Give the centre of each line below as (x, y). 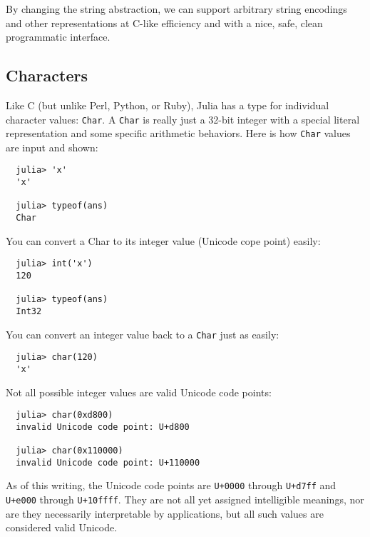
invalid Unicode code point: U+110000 (108, 462)
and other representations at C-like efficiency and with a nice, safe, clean (164, 22)
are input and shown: (52, 147)
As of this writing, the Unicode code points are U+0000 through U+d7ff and (171, 485)
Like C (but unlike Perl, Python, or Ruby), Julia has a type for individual (168, 105)
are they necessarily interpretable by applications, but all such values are (165, 513)
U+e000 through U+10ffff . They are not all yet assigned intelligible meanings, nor (185, 500)
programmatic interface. (58, 37)
